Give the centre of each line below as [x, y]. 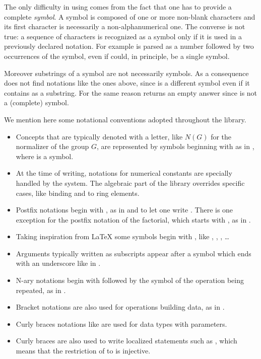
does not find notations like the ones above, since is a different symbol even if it [127, 83]
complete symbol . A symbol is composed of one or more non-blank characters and [130, 16]
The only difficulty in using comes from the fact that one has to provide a [118, 7]
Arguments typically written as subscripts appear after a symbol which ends [134, 253]
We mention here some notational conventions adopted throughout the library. [125, 119]
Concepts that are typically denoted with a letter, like [99, 136]
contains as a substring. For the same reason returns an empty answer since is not [131, 92]
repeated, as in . [41, 290]
